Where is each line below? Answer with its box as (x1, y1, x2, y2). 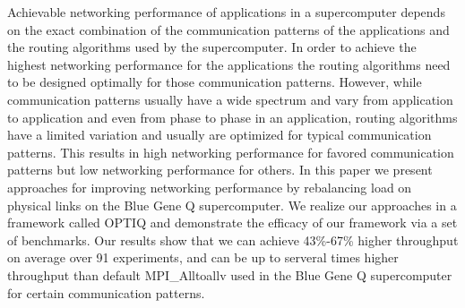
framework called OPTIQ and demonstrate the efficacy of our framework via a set (7, 213, 458, 232)
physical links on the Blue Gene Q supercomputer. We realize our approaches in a (7, 195, 457, 214)
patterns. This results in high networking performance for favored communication (7, 142, 454, 161)
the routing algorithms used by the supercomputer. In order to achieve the (7, 38, 417, 56)
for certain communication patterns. (7, 283, 205, 302)
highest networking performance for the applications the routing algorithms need (7, 55, 451, 73)
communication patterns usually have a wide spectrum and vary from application (7, 90, 453, 108)
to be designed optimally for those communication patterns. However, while (7, 73, 422, 91)
